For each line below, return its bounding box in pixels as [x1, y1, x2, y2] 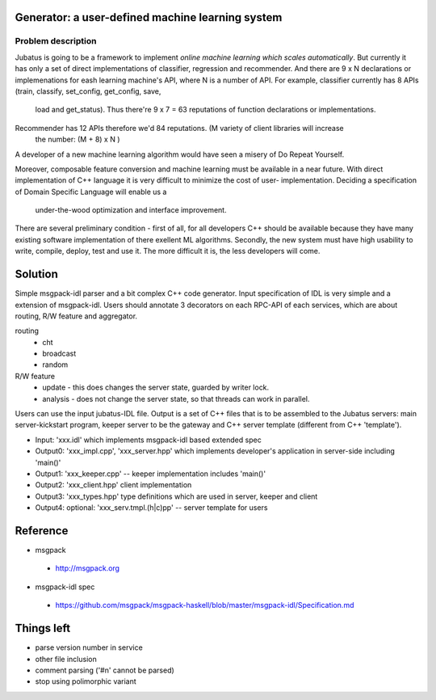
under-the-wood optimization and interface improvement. [35, 205, 227, 215]
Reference [15, 524, 69, 538]
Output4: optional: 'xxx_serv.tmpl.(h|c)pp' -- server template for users [35, 503, 268, 512]
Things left [15, 622, 71, 635]
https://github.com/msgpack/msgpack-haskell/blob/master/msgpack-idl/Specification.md [55, 601, 354, 610]
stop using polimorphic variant [35, 677, 136, 686]
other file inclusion [35, 654, 97, 664]
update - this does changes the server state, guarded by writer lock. [42, 382, 270, 392]
